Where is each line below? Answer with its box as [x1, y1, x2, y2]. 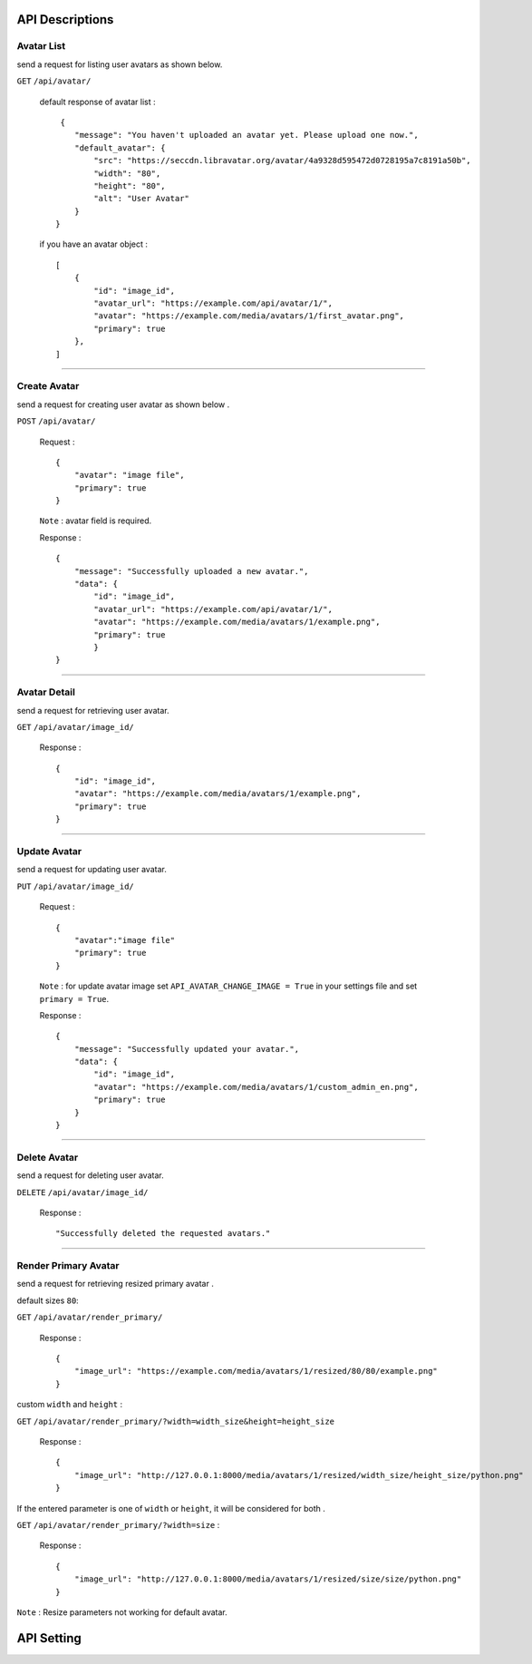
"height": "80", [93, 180, 166, 190]
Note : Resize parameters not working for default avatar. [16, 1606, 228, 1618]
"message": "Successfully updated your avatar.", [73, 1044, 299, 1054]
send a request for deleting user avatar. [16, 1170, 164, 1181]
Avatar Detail [16, 686, 76, 698]
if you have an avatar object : [39, 238, 149, 249]
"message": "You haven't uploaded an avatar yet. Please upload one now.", [73, 130, 419, 141]
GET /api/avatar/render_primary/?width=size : [16, 1519, 220, 1530]
